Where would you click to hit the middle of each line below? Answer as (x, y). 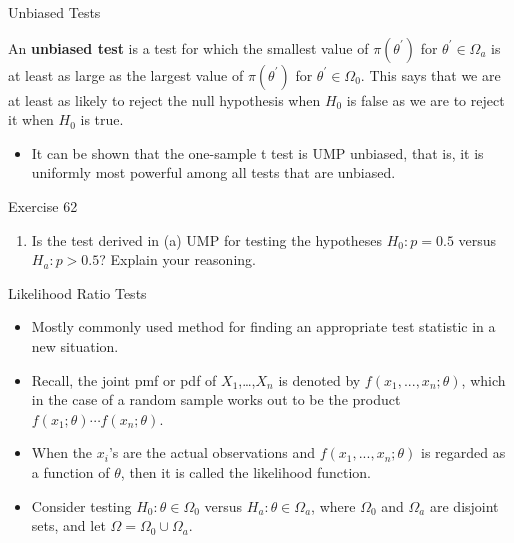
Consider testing (81, 505)
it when (31, 119)
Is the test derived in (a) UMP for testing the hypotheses (207, 239)
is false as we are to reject (425, 99)
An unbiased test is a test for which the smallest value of (188, 47)
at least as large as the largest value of (126, 74)
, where (333, 505)
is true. (102, 119)
